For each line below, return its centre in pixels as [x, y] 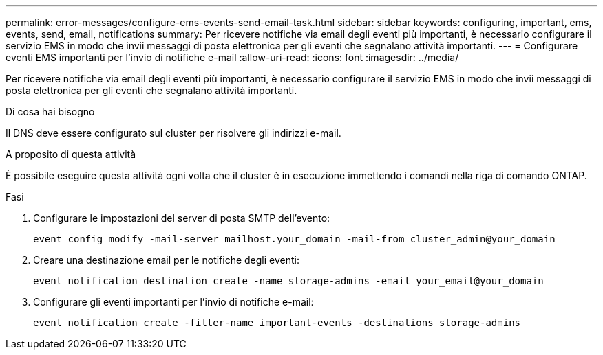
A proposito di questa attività [71, 154]
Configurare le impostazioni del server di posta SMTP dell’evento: [182, 218]
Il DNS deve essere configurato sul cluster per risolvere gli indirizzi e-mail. [173, 133]
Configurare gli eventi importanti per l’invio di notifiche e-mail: [173, 302]
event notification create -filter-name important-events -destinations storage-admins [277, 323]
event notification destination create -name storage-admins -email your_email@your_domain [288, 281]
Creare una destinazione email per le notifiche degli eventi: [167, 260]
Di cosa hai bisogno [50, 112]
